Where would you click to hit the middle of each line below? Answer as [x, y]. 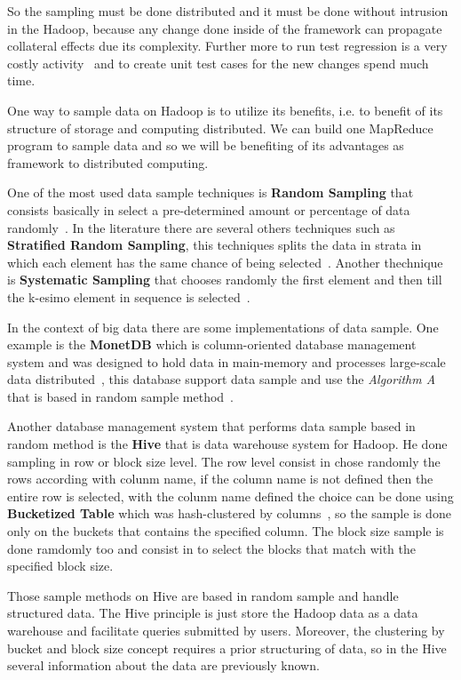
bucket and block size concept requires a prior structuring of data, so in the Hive [227, 648]
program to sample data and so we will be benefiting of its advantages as [206, 145]
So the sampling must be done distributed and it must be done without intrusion [228, 11]
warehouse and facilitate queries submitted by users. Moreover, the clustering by [226, 630]
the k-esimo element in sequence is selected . [129, 296]
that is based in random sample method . [121, 396]
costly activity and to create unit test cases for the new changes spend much [218, 63]
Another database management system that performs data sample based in [211, 426]
